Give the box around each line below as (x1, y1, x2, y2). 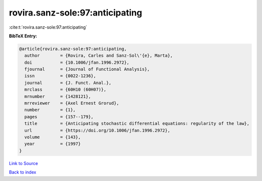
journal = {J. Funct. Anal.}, (24, 80, 112, 85)
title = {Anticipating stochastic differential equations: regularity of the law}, (24, 121, 250, 126)
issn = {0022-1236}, (24, 73, 97, 79)
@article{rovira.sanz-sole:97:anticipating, (19, 46, 127, 51)
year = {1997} (24, 141, 81, 147)
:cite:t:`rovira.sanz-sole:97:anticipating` (9, 24, 87, 30)
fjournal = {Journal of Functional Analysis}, (24, 66, 150, 72)
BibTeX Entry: (9, 33, 37, 39)
